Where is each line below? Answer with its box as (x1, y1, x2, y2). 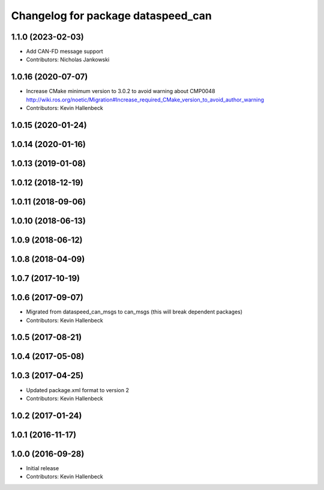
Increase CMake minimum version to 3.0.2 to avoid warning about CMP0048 (26, 88, 215, 95)
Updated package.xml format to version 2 (26, 386, 129, 393)
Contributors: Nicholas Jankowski (26, 56, 110, 63)
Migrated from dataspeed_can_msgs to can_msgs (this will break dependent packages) (26, 308, 243, 315)
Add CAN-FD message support (26, 48, 103, 55)
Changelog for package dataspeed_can (11, 9, 212, 22)
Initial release (26, 464, 59, 471)
